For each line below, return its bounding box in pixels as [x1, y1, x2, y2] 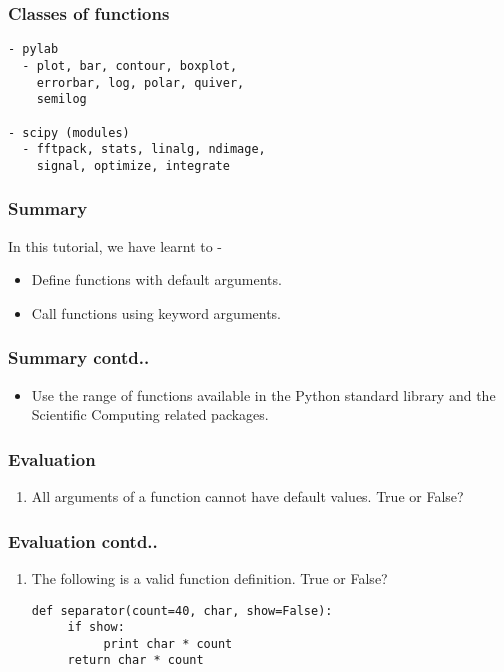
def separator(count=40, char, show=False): [31, 603, 333, 618]
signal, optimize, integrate [36, 158, 230, 173]
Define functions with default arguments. [31, 269, 282, 290]
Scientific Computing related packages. [31, 404, 269, 425]
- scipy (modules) [8, 125, 130, 140]
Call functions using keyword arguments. [31, 302, 282, 323]
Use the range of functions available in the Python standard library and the [31, 384, 496, 405]
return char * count [67, 653, 204, 668]
